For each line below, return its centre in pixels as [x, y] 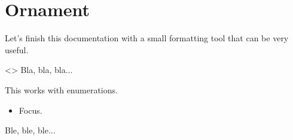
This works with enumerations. [61, 89]
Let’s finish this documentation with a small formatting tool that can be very [147, 38]
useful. [17, 49]
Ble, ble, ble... [30, 130]
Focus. [30, 110]
